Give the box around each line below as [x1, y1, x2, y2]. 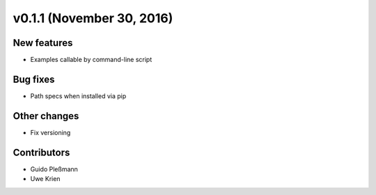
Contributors [13, 146, 70, 158]
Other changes [13, 110, 79, 122]
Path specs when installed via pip [30, 91, 127, 100]
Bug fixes [13, 73, 55, 85]
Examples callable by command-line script [30, 56, 152, 64]
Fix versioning [30, 128, 71, 136]
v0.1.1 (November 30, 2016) [13, 10, 173, 26]
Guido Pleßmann [30, 164, 78, 173]
